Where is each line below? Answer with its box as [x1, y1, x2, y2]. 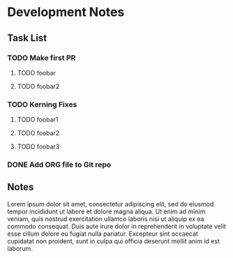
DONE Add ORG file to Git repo [7, 160, 111, 169]
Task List [7, 32, 47, 44]
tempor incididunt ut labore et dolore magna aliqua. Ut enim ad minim [7, 207, 206, 215]
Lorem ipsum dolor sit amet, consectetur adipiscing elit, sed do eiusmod [7, 199, 214, 208]
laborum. [7, 244, 33, 252]
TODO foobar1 [17, 116, 58, 124]
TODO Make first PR [7, 53, 76, 63]
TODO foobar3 [17, 142, 60, 151]
